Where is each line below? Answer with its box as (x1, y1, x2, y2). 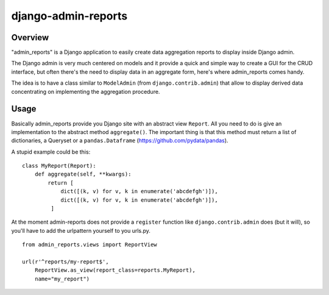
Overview (11, 32, 49, 43)
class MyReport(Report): (22, 162, 96, 169)
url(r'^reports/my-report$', (22, 258, 109, 265)
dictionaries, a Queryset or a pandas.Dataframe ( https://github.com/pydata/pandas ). (11, 137, 228, 144)
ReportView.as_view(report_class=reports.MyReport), (34, 267, 196, 274)
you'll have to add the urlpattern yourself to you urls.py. (11, 227, 150, 234)
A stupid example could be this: (11, 148, 91, 155)
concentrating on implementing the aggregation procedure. (11, 88, 160, 95)
